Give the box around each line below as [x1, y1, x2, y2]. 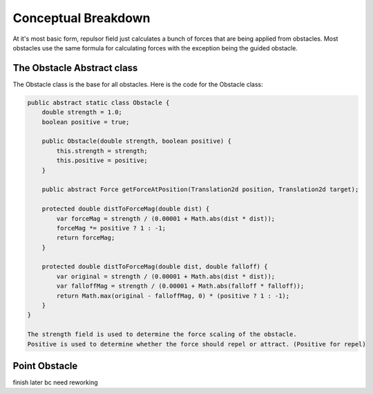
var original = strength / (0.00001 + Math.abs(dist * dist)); [56, 273, 276, 280]
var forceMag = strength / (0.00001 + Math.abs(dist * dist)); [56, 215, 276, 222]
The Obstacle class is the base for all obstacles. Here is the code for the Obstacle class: [12, 80, 264, 88]
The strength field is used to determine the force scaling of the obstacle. [27, 331, 297, 338]
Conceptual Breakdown [12, 10, 151, 26]
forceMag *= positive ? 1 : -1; [56, 224, 166, 232]
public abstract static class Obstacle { [27, 99, 170, 106]
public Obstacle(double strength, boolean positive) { [41, 137, 231, 145]
